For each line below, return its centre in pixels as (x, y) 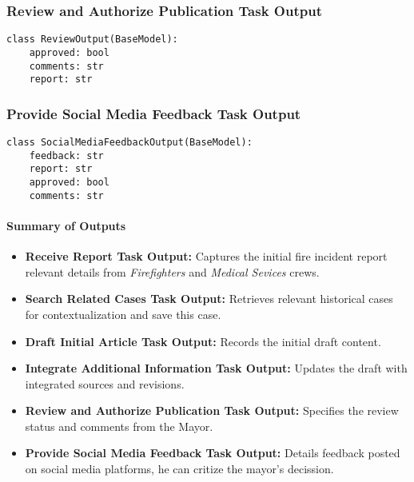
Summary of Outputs (66, 225)
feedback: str (66, 155)
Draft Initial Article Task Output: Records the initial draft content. (203, 341)
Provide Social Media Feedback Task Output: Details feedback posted (213, 453)
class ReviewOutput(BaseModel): (92, 40)
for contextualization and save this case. (123, 314)
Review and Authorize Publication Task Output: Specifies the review (212, 410)
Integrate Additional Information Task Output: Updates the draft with (216, 368)
